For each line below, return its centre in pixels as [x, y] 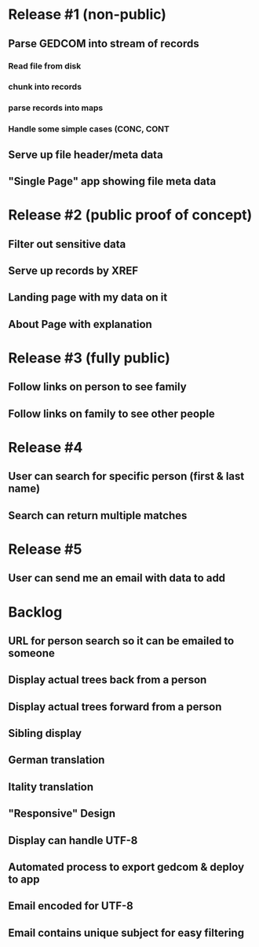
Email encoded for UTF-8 [71, 906]
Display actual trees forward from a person [115, 707]
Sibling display [45, 733]
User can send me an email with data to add [117, 579]
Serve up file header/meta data [86, 155]
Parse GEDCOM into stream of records [104, 44]
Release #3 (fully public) [89, 357]
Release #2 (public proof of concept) [130, 215]
